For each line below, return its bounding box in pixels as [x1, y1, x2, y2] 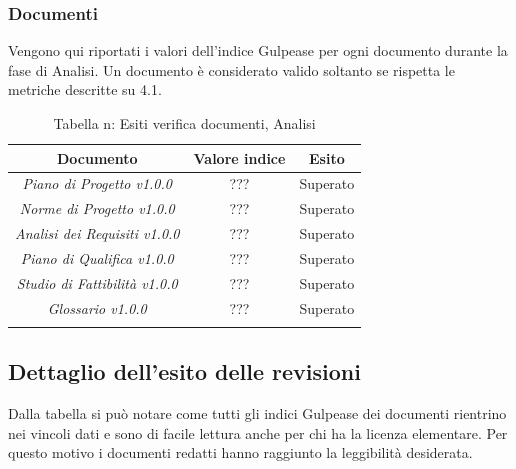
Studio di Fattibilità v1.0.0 [16, 272, 178, 293]
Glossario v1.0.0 [47, 297, 147, 318]
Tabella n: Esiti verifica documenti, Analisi [53, 113, 316, 133]
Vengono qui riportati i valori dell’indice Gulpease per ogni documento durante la [8, 40, 508, 61]
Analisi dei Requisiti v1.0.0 [15, 223, 180, 244]
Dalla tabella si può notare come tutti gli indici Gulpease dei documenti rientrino [8, 403, 507, 424]
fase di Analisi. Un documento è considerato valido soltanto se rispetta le [8, 59, 455, 80]
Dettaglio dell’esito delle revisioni [8, 356, 361, 387]
